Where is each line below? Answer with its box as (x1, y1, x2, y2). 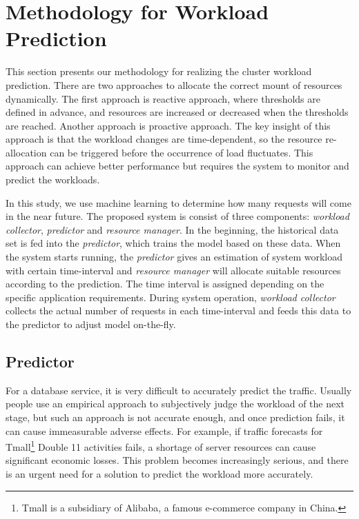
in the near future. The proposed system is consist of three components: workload (6, 209, 349, 223)
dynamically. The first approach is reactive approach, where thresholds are (6, 91, 320, 105)
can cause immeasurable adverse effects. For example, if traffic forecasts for (6, 423, 323, 438)
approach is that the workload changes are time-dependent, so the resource (6, 132, 322, 146)
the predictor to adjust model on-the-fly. (6, 317, 176, 331)
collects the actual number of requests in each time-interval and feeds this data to (6, 303, 351, 318)
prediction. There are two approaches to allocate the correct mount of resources (6, 77, 342, 92)
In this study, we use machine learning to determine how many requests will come (6, 195, 351, 210)
